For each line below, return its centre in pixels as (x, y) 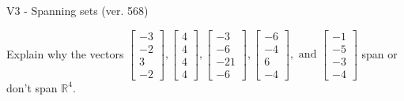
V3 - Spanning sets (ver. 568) (77, 10)
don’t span (32, 87)
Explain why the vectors (65, 53)
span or (379, 53)
